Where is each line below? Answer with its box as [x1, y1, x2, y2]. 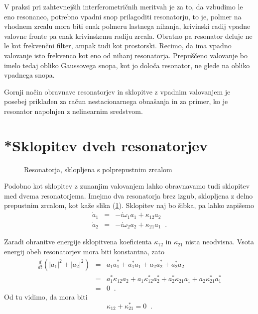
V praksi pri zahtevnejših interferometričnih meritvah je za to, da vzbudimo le [4, 1, 243, 11]
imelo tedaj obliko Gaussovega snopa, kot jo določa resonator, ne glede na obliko [4, 60, 250, 70]
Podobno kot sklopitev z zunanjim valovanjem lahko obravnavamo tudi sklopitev [4, 181, 250, 191]
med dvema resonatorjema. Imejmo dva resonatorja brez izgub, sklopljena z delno [4, 190, 253, 201]
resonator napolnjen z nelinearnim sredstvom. [4, 105, 143, 116]
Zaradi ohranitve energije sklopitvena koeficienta [4, 236, 152, 247]
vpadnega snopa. [4, 70, 55, 80]
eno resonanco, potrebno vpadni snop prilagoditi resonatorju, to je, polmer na [4, 11, 242, 21]
